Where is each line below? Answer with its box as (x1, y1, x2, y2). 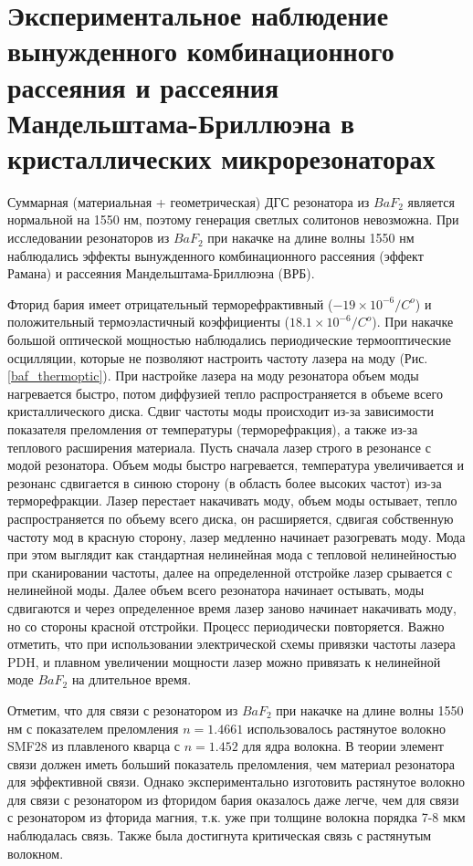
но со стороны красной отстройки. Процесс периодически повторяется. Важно (7, 616, 445, 635)
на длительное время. (71, 670, 192, 689)
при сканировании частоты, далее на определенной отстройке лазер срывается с (7, 562, 453, 581)
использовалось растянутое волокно (247, 718, 446, 737)
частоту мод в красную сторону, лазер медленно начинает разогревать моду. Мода (7, 527, 466, 546)
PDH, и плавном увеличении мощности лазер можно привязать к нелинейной (7, 652, 441, 671)
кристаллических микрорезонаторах (7, 139, 436, 176)
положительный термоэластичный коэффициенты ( (7, 312, 289, 331)
